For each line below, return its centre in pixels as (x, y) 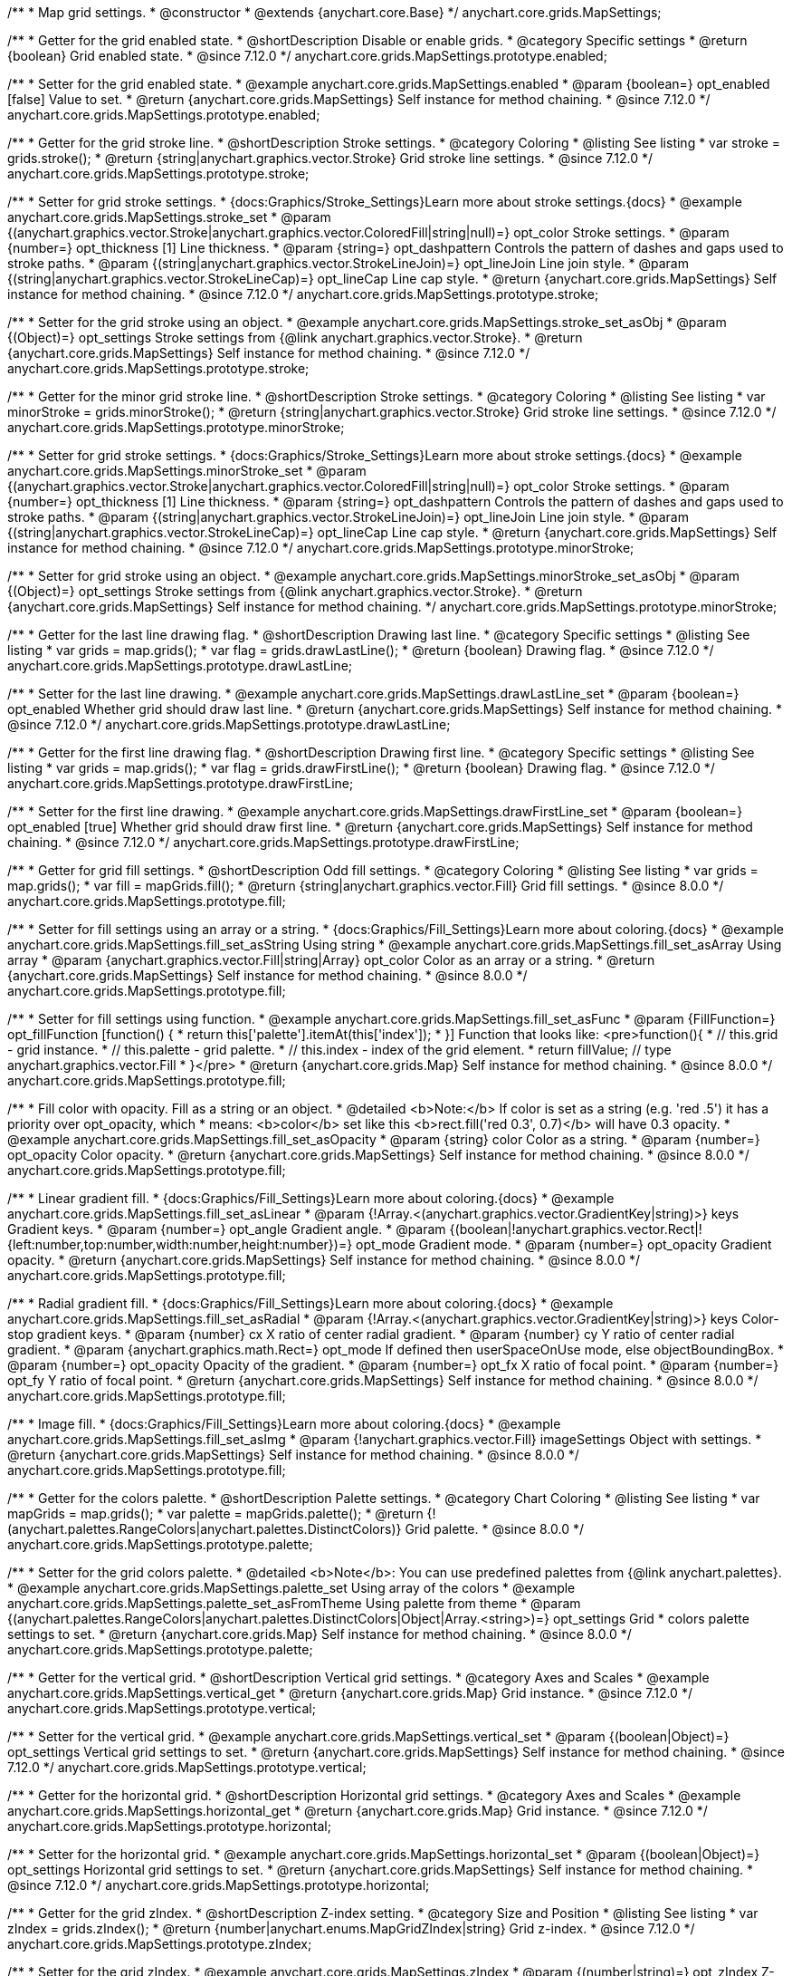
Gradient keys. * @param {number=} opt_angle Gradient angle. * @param (227, 1229)
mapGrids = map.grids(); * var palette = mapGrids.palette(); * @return (215, 1513)
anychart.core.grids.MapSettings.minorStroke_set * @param (187, 471)
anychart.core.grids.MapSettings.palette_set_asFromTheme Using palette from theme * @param (294, 1603)
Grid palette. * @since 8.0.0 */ (495, 1529)
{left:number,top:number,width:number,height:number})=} (180, 1244)
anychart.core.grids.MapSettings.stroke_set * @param (169, 217)
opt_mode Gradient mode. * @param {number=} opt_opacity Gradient (564, 1244)
